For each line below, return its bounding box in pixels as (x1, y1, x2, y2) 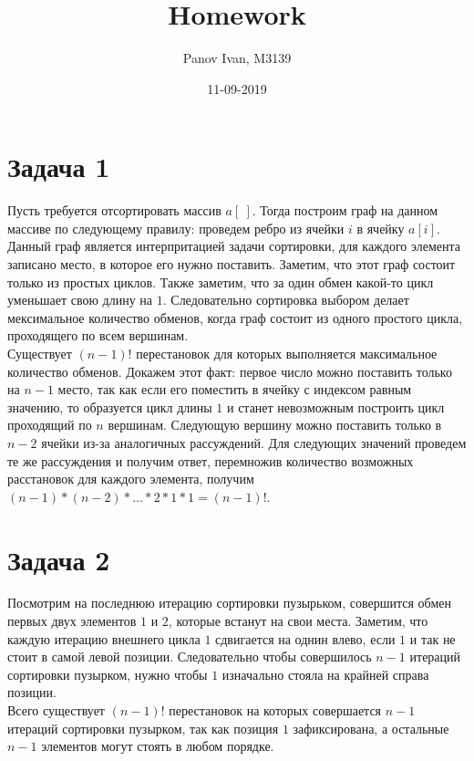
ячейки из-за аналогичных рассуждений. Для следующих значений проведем (41, 433, 467, 452)
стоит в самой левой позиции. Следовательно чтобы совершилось (7, 647, 372, 666)
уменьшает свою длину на (7, 290, 153, 309)
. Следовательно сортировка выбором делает (162, 290, 409, 309)
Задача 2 (7, 540, 110, 578)
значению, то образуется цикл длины (7, 397, 212, 416)
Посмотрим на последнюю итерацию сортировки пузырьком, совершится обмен (7, 593, 452, 612)
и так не (409, 629, 456, 648)
